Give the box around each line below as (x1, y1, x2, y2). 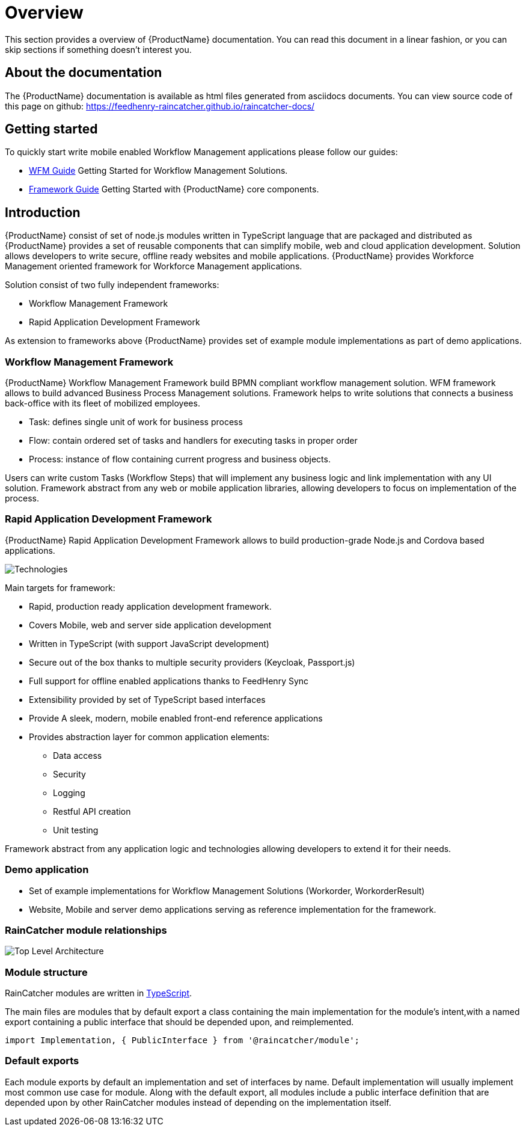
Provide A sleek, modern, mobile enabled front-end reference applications (29, 713, 323, 723)
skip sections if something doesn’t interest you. (5, 44, 192, 55)
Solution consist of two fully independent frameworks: (5, 280, 219, 290)
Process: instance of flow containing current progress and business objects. (29, 454, 331, 465)
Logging (53, 787, 85, 798)
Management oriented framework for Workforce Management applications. (5, 261, 302, 272)
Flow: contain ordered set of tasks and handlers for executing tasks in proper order (29, 435, 358, 446)
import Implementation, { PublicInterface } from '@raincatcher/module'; (5, 1035, 360, 1046)
